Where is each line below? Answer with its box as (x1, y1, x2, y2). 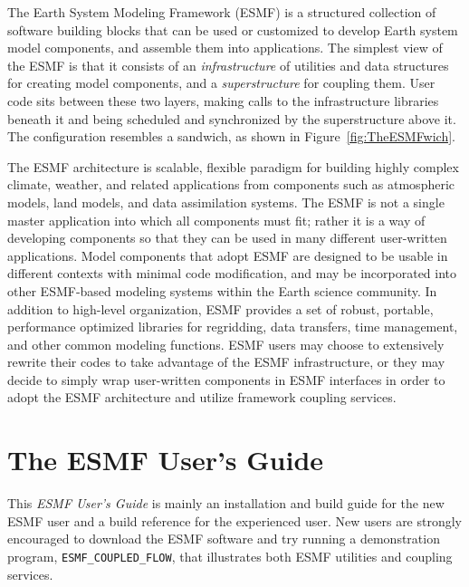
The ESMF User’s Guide (7, 441, 324, 478)
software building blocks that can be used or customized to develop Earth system (7, 20, 458, 39)
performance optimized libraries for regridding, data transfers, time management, (7, 317, 458, 336)
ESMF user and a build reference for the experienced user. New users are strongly (7, 511, 463, 530)
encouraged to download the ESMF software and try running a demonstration (7, 529, 440, 548)
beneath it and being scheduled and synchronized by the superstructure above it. (7, 109, 456, 128)
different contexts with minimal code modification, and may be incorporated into (7, 264, 457, 283)
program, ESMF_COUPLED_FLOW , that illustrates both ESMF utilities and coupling (7, 546, 453, 565)
